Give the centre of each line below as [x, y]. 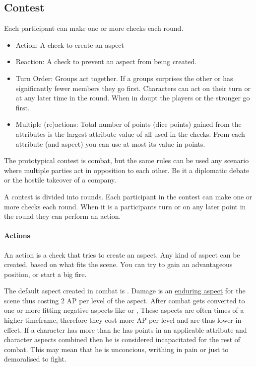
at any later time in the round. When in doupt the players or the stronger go [133, 98]
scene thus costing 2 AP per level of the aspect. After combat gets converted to [125, 300]
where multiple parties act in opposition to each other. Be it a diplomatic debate [127, 170]
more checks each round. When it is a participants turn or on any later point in [125, 206]
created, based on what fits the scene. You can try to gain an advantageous [118, 264]
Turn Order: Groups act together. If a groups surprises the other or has [124, 78]
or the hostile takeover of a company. [60, 180]
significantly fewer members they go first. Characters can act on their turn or [133, 88]
